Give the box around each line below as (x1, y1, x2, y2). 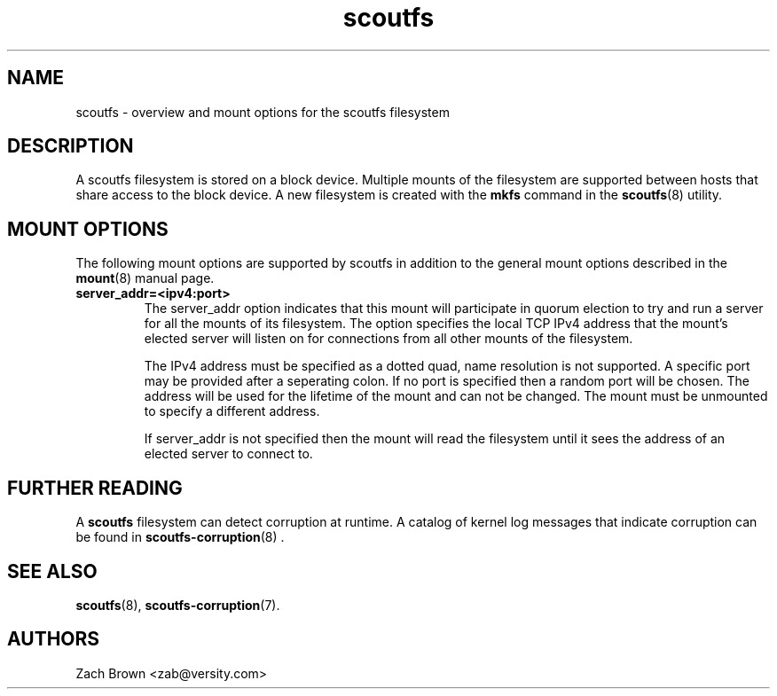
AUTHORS (7, 628, 100, 651)
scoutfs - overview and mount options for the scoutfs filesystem (75, 104, 450, 120)
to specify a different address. (144, 403, 320, 419)
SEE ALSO (7, 559, 98, 583)
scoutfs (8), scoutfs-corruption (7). (75, 597, 280, 613)
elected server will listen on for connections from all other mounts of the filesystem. (144, 331, 633, 347)
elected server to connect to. (144, 446, 313, 462)
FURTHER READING (7, 476, 183, 499)
